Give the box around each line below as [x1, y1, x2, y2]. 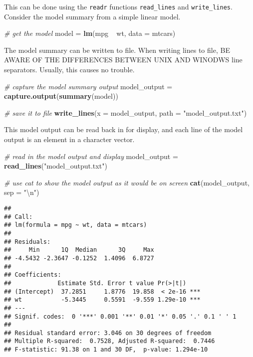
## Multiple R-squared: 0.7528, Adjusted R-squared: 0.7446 [4, 338, 215, 345]
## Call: [4, 213, 33, 220]
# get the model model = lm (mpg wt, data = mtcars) [4, 28, 176, 38]
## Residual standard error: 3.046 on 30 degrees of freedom [4, 329, 212, 337]
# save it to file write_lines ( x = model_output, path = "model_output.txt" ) [4, 107, 247, 118]
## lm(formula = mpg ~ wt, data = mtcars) [4, 221, 147, 229]
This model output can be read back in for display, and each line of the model [4, 124, 243, 135]
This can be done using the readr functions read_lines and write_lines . [4, 1, 233, 11]
